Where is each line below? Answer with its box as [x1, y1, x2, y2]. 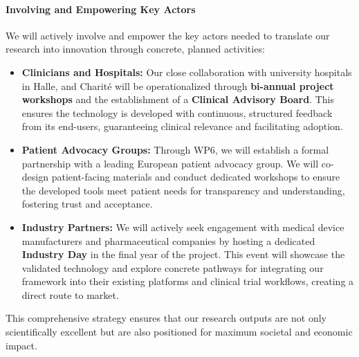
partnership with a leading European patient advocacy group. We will [21, 156, 319, 170]
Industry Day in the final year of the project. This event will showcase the [21, 247, 345, 262]
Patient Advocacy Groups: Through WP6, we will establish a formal [21, 142, 329, 156]
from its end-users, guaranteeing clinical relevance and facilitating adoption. [21, 119, 343, 134]
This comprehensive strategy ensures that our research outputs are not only [6, 311, 326, 325]
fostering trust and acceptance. [21, 196, 153, 211]
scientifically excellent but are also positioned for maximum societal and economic [6, 324, 353, 339]
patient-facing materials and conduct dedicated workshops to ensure [51, 170, 340, 184]
